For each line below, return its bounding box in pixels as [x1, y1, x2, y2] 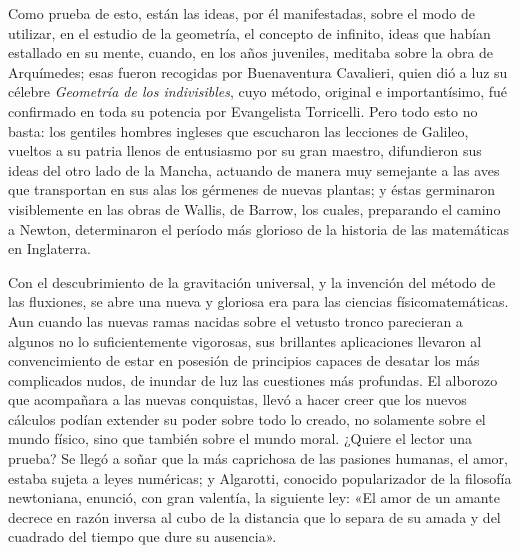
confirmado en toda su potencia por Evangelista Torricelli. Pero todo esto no [8, 100, 478, 121]
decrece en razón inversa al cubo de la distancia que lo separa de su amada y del [8, 506, 501, 527]
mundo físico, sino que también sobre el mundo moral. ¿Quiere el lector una [8, 428, 472, 449]
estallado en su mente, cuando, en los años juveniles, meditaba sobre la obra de [8, 42, 494, 63]
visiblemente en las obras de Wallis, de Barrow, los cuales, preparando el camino [8, 198, 501, 219]
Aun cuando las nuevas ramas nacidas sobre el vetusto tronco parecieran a [8, 310, 463, 331]
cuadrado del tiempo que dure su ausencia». [8, 526, 277, 547]
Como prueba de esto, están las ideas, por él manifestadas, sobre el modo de [8, 3, 475, 23]
